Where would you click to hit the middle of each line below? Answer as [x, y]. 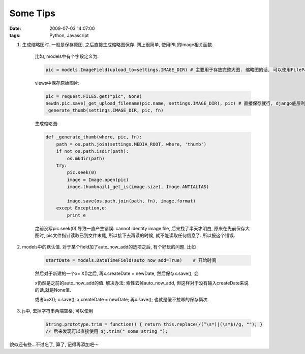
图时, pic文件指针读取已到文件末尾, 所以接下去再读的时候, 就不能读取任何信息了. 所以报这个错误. [135, 235]
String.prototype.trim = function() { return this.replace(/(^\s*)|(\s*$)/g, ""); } [154, 324]
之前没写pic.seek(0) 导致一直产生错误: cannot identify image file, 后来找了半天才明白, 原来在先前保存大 [142, 228]
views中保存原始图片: [57, 83]
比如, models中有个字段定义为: [67, 56]
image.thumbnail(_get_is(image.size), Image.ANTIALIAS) [138, 187]
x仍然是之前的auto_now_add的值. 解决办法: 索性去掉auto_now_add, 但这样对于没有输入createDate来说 [142, 283]
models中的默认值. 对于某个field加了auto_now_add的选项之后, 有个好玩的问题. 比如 [109, 247]
